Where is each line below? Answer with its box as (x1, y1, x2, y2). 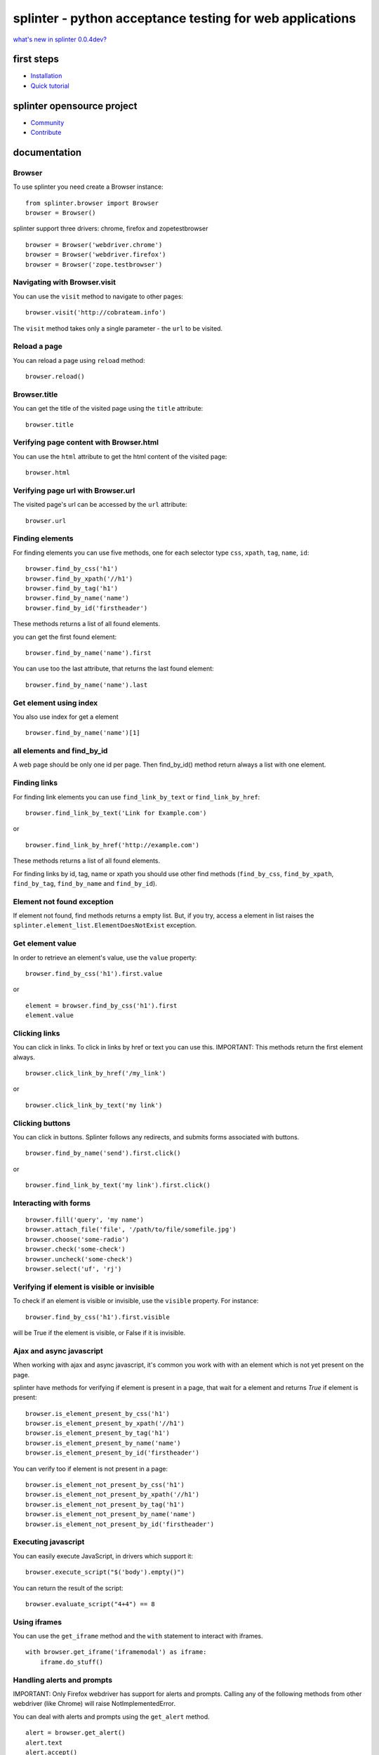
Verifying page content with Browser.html (13, 437, 159, 447)
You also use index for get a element (13, 713, 119, 721)
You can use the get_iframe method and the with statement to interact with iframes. (13, 1632, 263, 1641)
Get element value (13, 939, 77, 948)
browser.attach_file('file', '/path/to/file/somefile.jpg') (25, 1226, 237, 1233)
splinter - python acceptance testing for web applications (13, 11, 357, 26)
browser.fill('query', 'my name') (25, 1216, 144, 1224)
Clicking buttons (13, 1118, 71, 1128)
